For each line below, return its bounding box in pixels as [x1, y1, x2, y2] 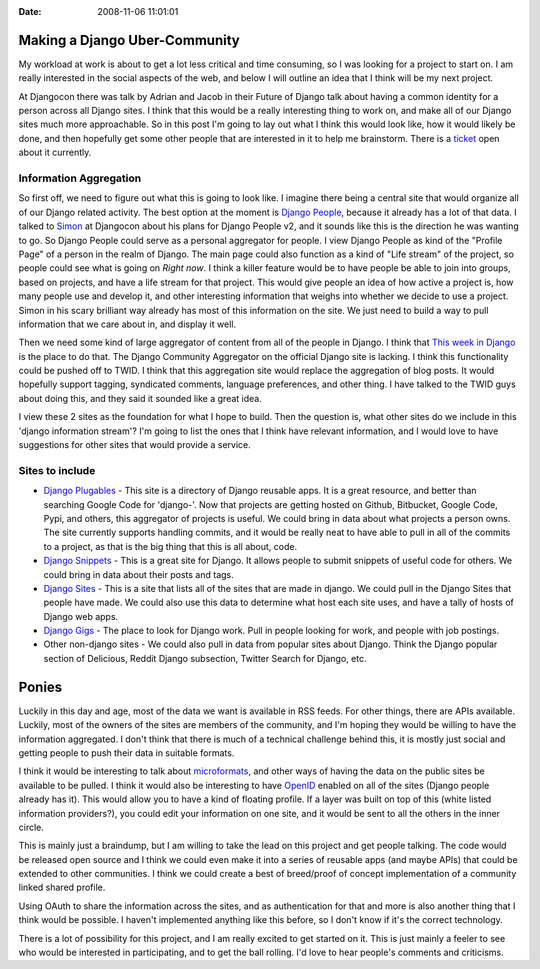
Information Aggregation [18, 171, 142, 185]
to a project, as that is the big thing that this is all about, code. [43, 540, 298, 552]
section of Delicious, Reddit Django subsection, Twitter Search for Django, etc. [43, 652, 367, 664]
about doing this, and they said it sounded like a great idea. [18, 392, 262, 404]
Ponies [18, 678, 63, 695]
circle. [18, 821, 45, 833]
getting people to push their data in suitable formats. [18, 746, 235, 759]
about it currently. [18, 146, 92, 159]
